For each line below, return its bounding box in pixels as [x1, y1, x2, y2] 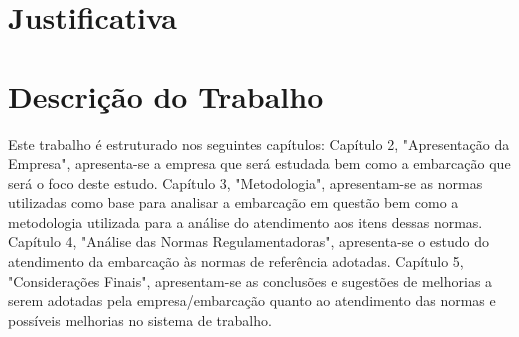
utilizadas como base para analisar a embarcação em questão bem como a [8, 192, 459, 213]
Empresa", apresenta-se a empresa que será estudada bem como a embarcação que [8, 153, 511, 174]
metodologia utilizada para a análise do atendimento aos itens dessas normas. [8, 211, 483, 232]
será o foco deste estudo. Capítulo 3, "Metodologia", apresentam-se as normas [8, 172, 483, 193]
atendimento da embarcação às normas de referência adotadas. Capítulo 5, [8, 251, 464, 272]
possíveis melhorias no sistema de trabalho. [8, 309, 272, 330]
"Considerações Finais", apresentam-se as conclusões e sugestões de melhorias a [8, 270, 493, 291]
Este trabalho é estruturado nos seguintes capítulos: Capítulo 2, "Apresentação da [8, 133, 510, 154]
